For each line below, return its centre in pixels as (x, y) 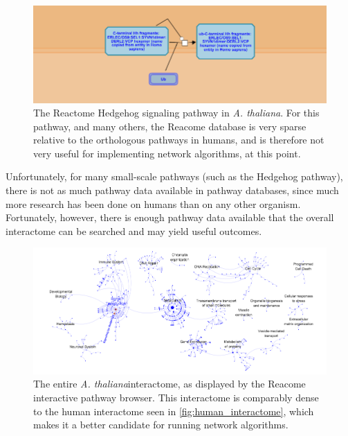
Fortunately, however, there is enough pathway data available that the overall (170, 217)
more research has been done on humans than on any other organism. (153, 203)
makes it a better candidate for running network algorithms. (161, 425)
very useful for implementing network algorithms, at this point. (167, 153)
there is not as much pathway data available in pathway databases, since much (172, 190)
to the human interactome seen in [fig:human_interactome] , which (174, 411)
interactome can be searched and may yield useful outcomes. (134, 230)
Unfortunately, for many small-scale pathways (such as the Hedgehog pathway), (174, 176)
